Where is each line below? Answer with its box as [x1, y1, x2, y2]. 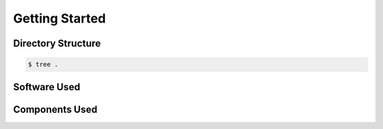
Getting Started [13, 11, 106, 26]
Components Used [13, 103, 98, 116]
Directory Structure [13, 37, 101, 49]
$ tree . [28, 61, 59, 68]
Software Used [13, 81, 81, 93]
